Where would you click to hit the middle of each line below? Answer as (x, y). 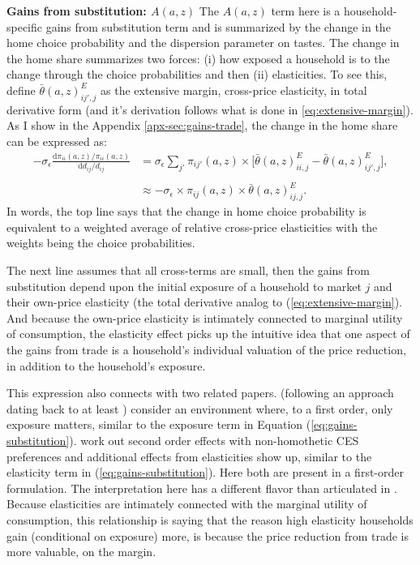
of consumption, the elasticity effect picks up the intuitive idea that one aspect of (208, 334)
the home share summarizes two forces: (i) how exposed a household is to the (198, 58)
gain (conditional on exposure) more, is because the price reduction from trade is (208, 535)
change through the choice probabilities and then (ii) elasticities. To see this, (197, 74)
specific (25, 26)
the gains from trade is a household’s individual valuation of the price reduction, (206, 350)
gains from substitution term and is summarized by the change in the (218, 26)
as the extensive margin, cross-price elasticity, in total (234, 90)
